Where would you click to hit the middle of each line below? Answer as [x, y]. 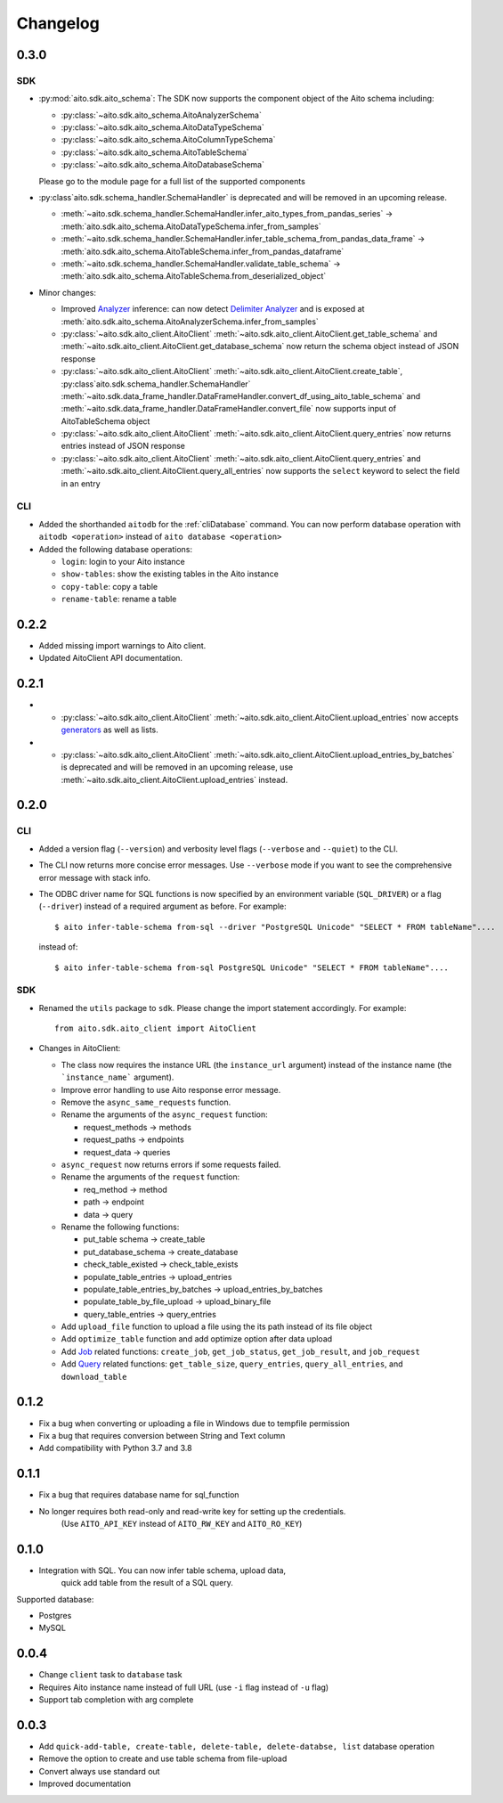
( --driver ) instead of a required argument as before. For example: [162, 906]
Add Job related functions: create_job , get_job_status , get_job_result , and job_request [240, 1351]
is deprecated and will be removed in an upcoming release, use [177, 767]
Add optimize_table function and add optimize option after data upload [197, 1339]
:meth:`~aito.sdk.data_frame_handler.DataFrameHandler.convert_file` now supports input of [228, 409]
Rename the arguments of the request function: [150, 1177]
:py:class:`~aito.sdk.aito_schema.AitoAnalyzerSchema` [161, 115]
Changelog [58, 23]
